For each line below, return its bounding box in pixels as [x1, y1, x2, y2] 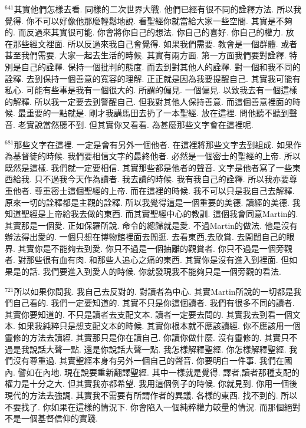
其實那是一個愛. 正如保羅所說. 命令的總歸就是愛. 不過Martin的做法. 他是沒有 [5, 219, 298, 231]
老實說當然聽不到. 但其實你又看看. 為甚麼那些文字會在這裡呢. [18, 118, 254, 130]
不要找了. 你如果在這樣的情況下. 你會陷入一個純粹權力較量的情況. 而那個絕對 [5, 400, 301, 413]
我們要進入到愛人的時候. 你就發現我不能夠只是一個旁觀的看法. [42, 265, 281, 278]
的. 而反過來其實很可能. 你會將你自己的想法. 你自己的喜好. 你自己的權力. [5, 26, 284, 38]
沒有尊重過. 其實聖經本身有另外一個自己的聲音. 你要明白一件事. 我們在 [12, 354, 284, 367]
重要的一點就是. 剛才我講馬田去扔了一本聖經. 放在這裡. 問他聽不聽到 [26, 107, 289, 119]
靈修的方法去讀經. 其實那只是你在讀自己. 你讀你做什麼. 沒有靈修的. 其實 [5, 331, 281, 344]
